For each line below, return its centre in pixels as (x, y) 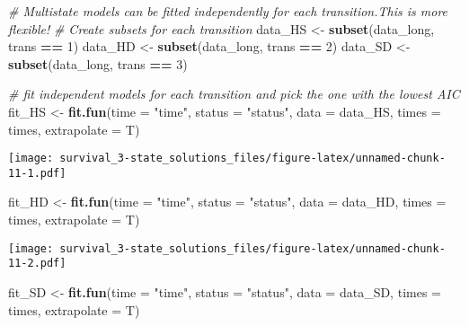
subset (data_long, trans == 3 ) (98, 63)
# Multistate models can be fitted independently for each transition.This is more (228, 11)
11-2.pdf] (37, 264)
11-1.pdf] (37, 173)
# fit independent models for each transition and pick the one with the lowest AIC (234, 94)
